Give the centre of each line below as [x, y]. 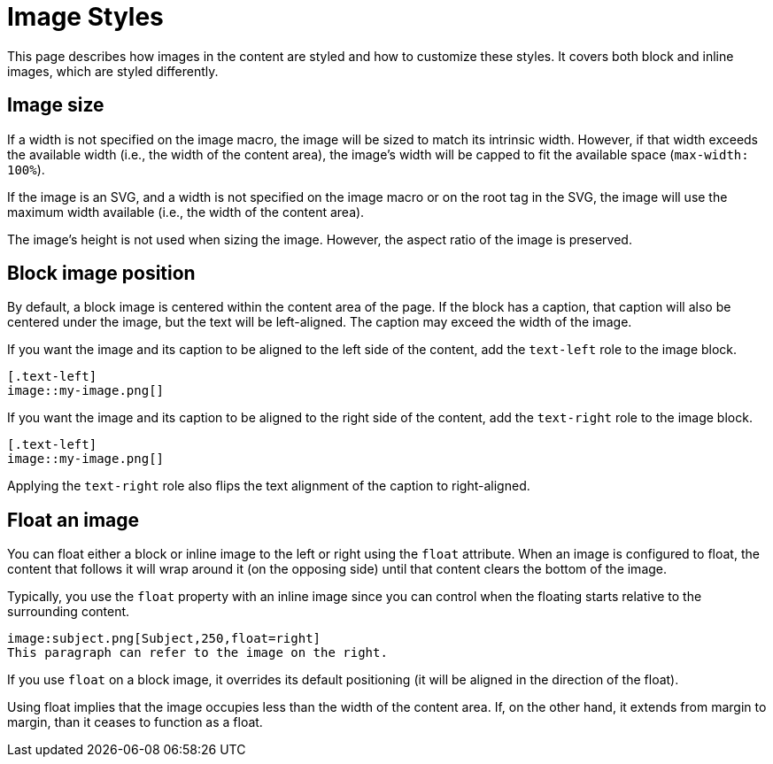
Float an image [73, 520]
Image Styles [85, 17]
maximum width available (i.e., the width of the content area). [186, 212]
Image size [56, 105]
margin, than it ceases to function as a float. [135, 722]
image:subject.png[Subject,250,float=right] [164, 639]
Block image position [101, 274]
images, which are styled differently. [113, 71]
